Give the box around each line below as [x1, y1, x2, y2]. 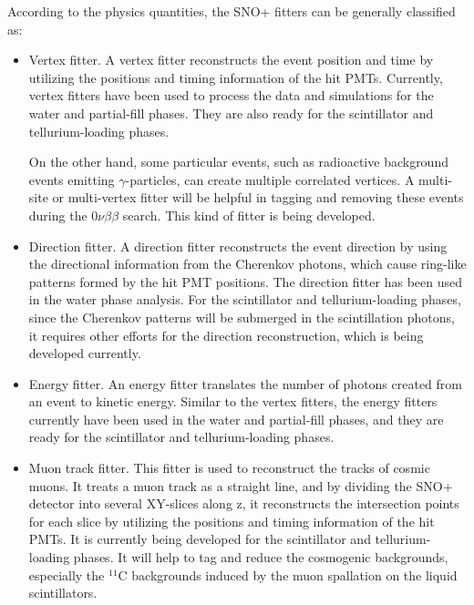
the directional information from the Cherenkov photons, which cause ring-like [28, 254, 467, 273]
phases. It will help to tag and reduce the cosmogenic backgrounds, [73, 548, 448, 567]
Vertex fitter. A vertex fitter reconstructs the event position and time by [28, 50, 434, 69]
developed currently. [28, 344, 141, 363]
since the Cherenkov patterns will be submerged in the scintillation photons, [28, 307, 455, 326]
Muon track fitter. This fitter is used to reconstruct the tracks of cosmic [28, 458, 430, 477]
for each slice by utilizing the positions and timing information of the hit [28, 511, 435, 530]
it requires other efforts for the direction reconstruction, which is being [28, 325, 424, 344]
